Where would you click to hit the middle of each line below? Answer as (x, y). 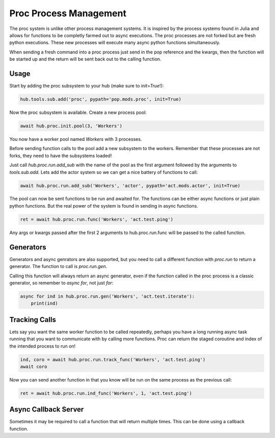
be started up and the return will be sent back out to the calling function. (85, 59)
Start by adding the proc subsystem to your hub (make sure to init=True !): (87, 86)
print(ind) (44, 303)
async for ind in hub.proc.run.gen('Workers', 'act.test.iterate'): (107, 296)
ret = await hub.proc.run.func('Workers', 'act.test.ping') (97, 219)
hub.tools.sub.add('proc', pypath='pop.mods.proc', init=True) (101, 99)
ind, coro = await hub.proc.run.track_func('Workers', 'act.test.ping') (113, 359)
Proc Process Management (68, 13)
